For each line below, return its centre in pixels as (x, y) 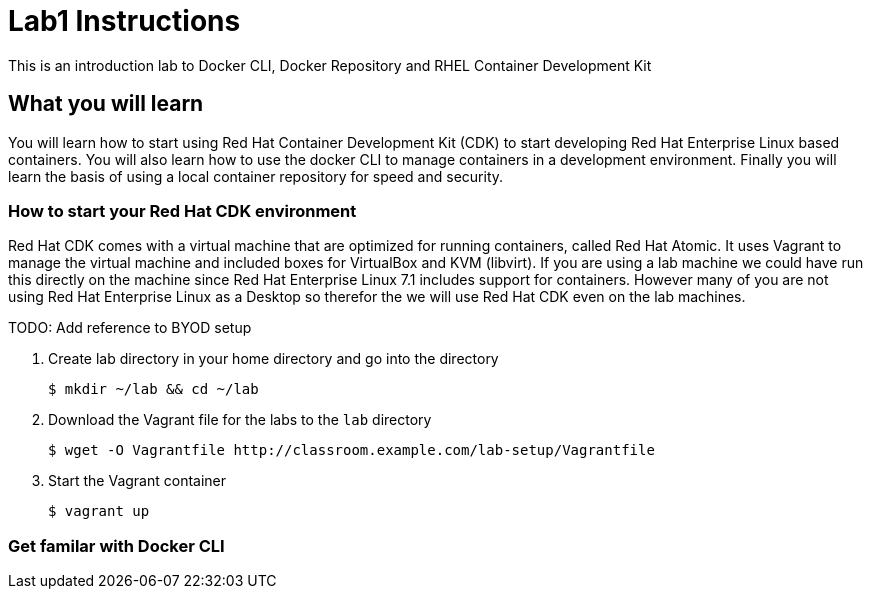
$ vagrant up (99, 511)
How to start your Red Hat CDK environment (182, 210)
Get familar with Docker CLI (116, 545)
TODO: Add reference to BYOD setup (130, 328)
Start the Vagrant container (137, 481)
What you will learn (106, 104)
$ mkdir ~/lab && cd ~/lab (153, 389)
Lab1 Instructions (124, 21)
